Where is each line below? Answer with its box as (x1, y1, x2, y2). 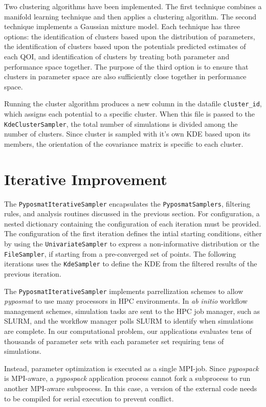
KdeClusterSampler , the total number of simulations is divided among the (4, 118, 238, 129)
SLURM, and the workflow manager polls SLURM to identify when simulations (4, 315, 254, 326)
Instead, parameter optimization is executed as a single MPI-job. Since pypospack (4, 363, 259, 373)
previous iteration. (4, 268, 61, 279)
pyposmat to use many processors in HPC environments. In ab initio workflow (4, 296, 248, 306)
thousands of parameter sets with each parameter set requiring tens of (4, 335, 224, 346)
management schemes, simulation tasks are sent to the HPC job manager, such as (4, 305, 260, 316)
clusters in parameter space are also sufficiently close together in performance (4, 71, 247, 82)
